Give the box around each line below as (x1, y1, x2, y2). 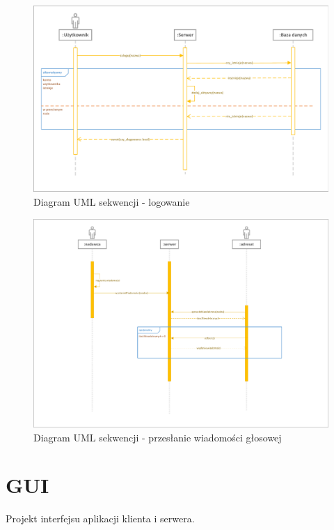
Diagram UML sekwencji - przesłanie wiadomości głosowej (33, 430, 282, 444)
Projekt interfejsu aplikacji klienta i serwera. (6, 511, 195, 526)
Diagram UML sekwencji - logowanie (33, 195, 190, 209)
